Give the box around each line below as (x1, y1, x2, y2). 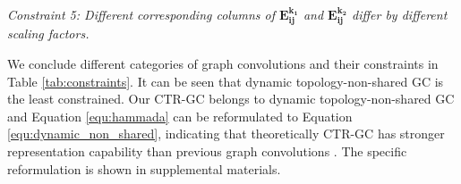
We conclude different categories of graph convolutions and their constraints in (7, 54, 439, 73)
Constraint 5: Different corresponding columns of (7, 5, 275, 23)
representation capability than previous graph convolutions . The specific (7, 141, 407, 160)
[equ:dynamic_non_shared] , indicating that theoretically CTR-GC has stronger (7, 124, 445, 143)
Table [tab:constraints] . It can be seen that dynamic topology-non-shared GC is (7, 71, 444, 90)
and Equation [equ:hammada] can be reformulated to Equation (7, 106, 353, 125)
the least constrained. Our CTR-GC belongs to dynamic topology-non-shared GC (7, 89, 455, 108)
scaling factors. (7, 24, 90, 43)
